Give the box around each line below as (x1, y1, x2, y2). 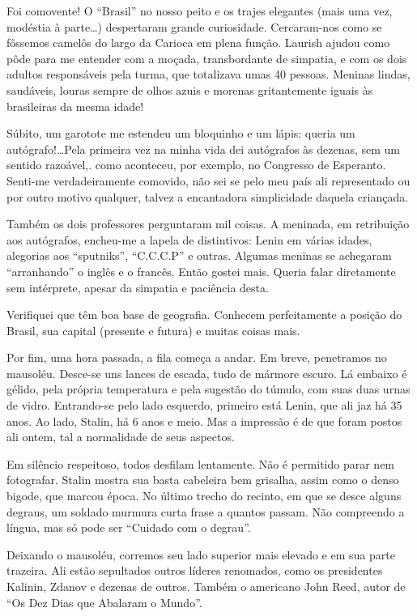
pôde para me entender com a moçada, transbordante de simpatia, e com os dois (6, 49, 407, 66)
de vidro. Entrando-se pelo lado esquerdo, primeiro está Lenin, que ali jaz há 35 (6, 397, 402, 414)
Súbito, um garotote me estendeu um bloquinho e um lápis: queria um (6, 125, 355, 142)
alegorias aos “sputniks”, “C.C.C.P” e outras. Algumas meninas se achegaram (6, 247, 392, 264)
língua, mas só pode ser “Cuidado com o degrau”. (6, 519, 251, 536)
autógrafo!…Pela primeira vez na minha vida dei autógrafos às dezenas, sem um (6, 140, 401, 157)
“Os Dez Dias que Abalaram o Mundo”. (6, 593, 202, 610)
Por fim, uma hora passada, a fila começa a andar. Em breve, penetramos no (6, 349, 387, 366)
